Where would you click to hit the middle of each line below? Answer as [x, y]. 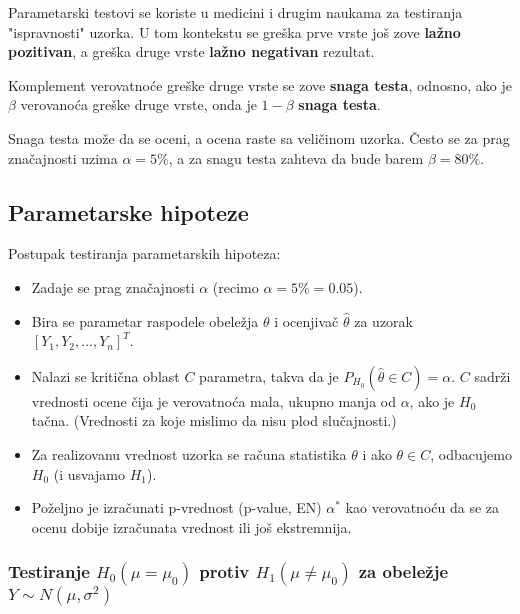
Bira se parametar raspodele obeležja [145, 320]
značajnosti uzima [63, 157]
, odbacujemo [471, 453]
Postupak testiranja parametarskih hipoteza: [144, 253]
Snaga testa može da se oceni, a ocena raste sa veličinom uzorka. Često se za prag [259, 137]
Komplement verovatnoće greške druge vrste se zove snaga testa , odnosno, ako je [260, 84]
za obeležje [403, 571]
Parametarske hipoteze [128, 211]
